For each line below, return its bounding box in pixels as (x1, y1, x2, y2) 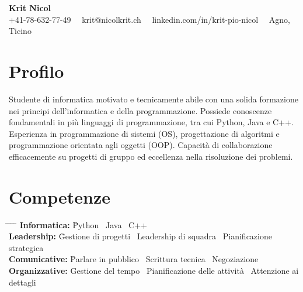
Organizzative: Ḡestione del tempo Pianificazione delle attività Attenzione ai (9, 264, 299, 276)
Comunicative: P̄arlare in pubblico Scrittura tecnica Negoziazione (9, 253, 259, 265)
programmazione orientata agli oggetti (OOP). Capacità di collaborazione (9, 139, 273, 151)
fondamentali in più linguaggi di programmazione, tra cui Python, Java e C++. (9, 116, 294, 128)
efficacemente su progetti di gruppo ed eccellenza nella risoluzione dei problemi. (9, 150, 293, 162)
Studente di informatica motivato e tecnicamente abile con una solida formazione (9, 92, 298, 105)
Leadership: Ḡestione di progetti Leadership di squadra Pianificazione (9, 230, 272, 242)
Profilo (9, 59, 64, 83)
